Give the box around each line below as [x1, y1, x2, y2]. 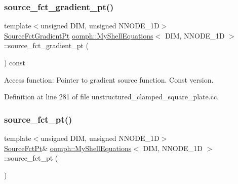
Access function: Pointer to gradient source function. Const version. [4, 74, 214, 85]
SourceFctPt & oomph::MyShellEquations [4, 142, 132, 153]
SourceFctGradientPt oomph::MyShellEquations [4, 30, 153, 41]
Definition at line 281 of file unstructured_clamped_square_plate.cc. [4, 91, 219, 102]
